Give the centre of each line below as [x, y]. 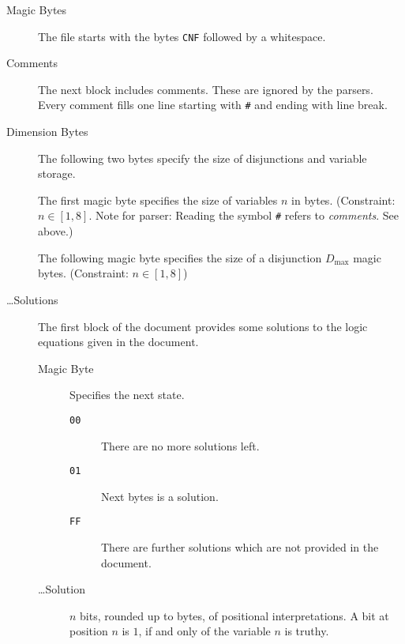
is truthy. [307, 631]
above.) [56, 231]
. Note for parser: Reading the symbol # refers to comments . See [244, 215]
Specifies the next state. [127, 395]
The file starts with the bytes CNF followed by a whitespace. [182, 36]
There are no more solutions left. [180, 445]
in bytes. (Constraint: [343, 200]
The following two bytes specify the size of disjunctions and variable [202, 158]
